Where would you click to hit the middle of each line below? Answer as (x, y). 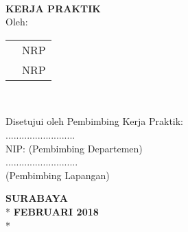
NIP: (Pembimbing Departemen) (74, 148)
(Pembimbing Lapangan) (58, 175)
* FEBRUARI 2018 (52, 211)
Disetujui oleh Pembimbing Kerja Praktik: (94, 121)
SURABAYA (37, 198)
